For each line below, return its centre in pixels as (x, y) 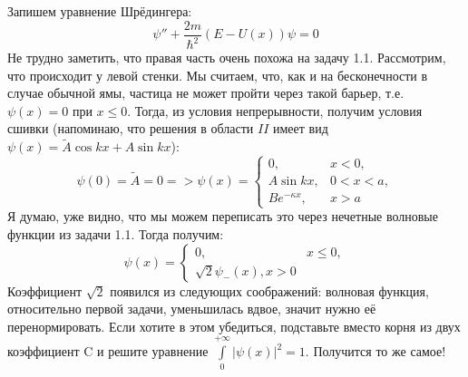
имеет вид (300, 128)
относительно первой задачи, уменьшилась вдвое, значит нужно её (192, 309)
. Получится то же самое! (375, 351)
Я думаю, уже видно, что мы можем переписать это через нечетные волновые (223, 216)
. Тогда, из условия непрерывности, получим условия (275, 110)
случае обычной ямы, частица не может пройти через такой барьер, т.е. (206, 93)
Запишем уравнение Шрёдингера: (100, 11)
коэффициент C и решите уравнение (108, 351)
